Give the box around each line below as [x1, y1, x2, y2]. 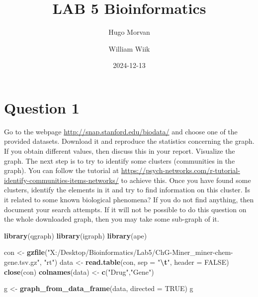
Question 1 [4, 97, 80, 118]
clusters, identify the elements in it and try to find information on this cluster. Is [4, 184, 250, 195]
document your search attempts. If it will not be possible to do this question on [4, 204, 247, 214]
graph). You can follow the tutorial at [4, 165, 119, 176]
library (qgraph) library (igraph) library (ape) [4, 230, 147, 240]
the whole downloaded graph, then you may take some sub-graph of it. [4, 214, 219, 224]
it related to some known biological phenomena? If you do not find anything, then [4, 194, 254, 204]
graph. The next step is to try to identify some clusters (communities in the [4, 155, 235, 166]
